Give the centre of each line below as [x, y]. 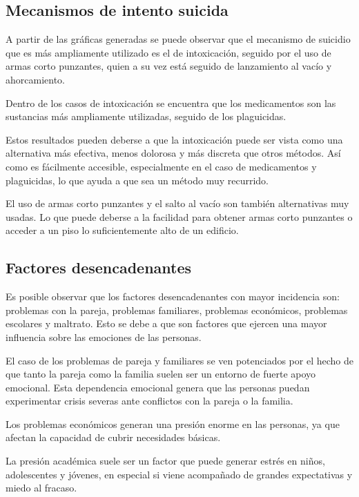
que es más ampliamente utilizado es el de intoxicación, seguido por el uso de [168, 52]
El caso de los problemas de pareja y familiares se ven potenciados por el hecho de [179, 360]
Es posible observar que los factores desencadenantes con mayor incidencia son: [173, 296]
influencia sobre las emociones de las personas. [104, 337]
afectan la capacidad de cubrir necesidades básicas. [113, 437]
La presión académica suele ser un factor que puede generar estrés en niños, [165, 461]
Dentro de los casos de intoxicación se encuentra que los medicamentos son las [171, 103]
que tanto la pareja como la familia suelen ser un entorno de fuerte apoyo [161, 374]
